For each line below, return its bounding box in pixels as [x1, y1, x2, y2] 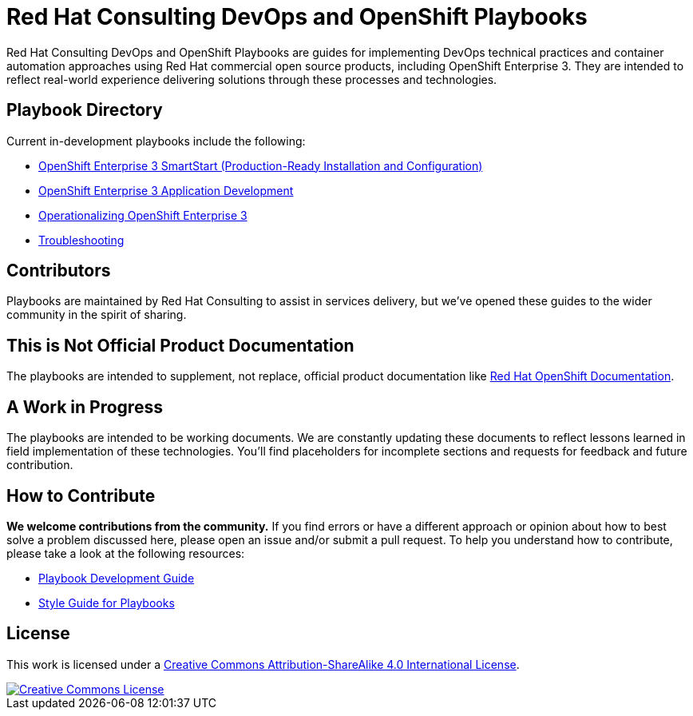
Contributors [6, 261, 111, 281]
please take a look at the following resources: [6, 546, 245, 560]
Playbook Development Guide [38, 571, 195, 585]
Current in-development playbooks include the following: [6, 133, 306, 148]
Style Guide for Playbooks [38, 595, 175, 610]
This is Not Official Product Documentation [6, 335, 354, 356]
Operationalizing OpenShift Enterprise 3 [38, 208, 247, 222]
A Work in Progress [6, 396, 163, 417]
